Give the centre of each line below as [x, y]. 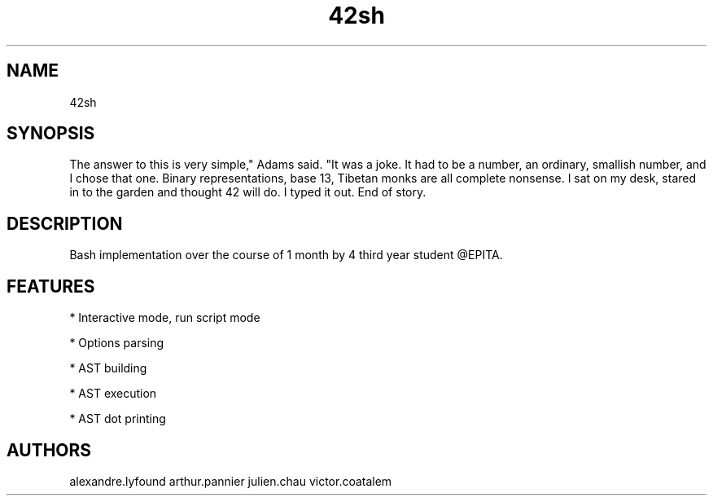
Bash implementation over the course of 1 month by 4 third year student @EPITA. [286, 255]
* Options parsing [117, 343]
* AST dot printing [118, 419]
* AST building [108, 368]
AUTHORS [49, 450]
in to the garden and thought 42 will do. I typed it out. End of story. [248, 192]
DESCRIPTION [65, 223]
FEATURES [51, 286]
